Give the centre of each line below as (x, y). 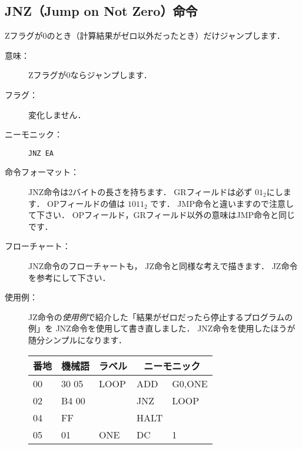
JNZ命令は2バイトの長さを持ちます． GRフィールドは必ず (140, 192)
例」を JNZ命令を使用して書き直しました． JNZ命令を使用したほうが (162, 328)
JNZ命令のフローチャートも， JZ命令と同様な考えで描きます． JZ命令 (163, 265)
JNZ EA (41, 153)
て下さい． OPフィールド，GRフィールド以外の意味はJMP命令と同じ (162, 215)
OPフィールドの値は (86, 203)
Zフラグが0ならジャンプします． (90, 75)
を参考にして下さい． (69, 277)
